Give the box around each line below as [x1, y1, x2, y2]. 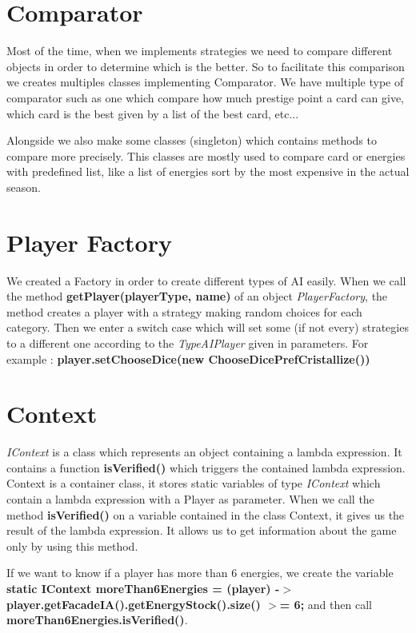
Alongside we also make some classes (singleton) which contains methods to [6, 132, 377, 149]
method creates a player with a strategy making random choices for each [6, 303, 362, 320]
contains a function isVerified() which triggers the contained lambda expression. [6, 459, 406, 476]
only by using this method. [6, 537, 138, 554]
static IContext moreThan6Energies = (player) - [6, 580, 280, 597]
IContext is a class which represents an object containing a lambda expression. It [6, 444, 402, 460]
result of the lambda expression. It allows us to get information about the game [6, 522, 397, 539]
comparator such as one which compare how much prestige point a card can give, [6, 89, 404, 105]
